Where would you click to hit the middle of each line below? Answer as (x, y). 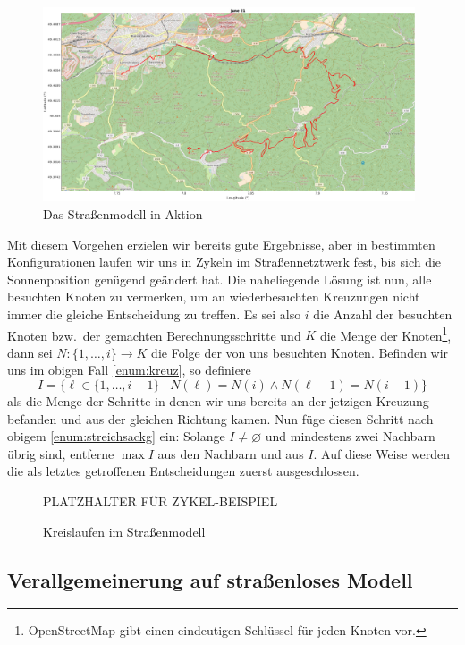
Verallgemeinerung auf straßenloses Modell (210, 579)
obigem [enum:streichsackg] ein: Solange (116, 436)
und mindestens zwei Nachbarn (350, 436)
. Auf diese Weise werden (382, 453)
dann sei (30, 352)
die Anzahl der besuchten (383, 314)
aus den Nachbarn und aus (231, 453)
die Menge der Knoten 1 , (385, 334)
